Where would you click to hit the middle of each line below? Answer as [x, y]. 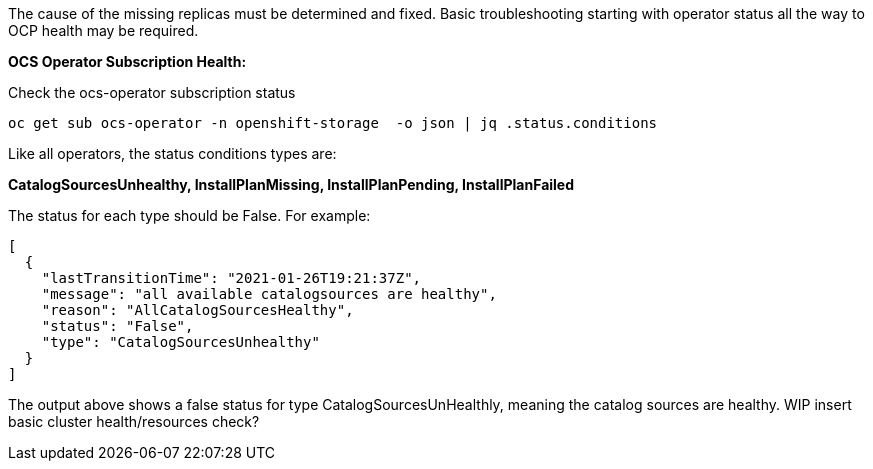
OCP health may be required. [103, 30]
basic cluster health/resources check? [134, 421]
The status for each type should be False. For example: [189, 215]
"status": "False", [117, 326]
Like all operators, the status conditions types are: [172, 153]
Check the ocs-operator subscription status [152, 92]
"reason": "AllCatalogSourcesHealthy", [197, 310]
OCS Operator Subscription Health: [127, 61]
